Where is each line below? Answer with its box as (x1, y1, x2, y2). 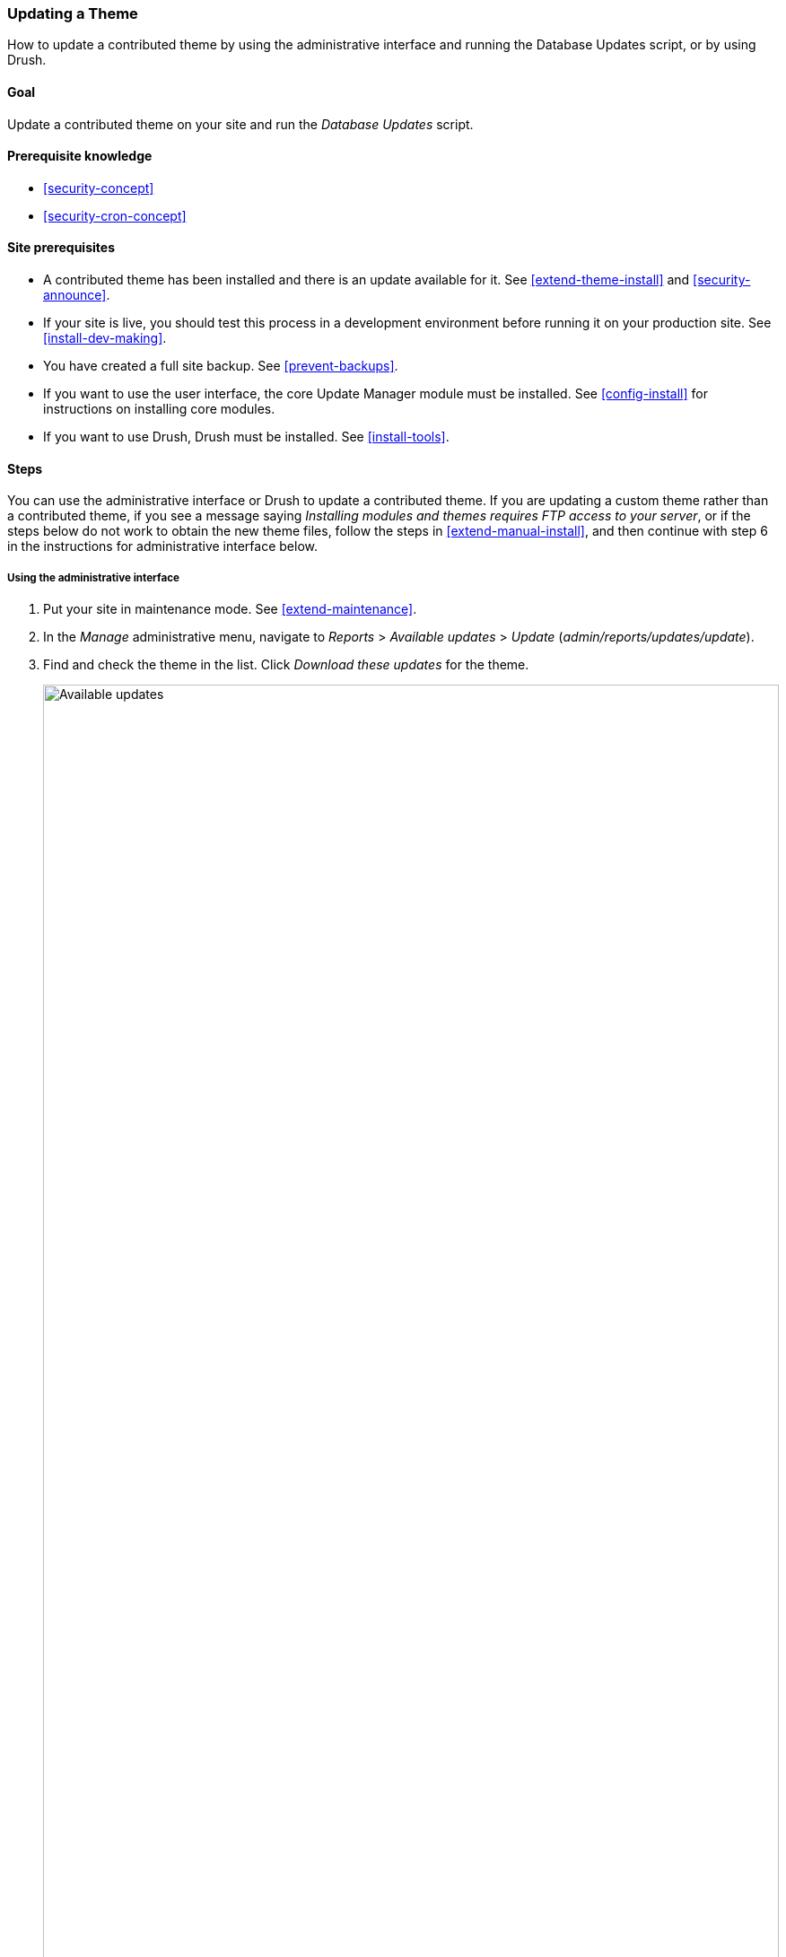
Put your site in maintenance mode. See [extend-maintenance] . (43, 601, 417, 617)
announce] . (43, 287, 110, 303)
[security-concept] (43, 179, 154, 196)
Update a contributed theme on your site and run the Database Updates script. (7, 116, 474, 132)
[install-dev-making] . (43, 330, 167, 346)
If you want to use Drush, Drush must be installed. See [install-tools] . (43, 429, 450, 445)
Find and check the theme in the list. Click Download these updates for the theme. (43, 657, 529, 673)
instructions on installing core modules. (43, 401, 275, 417)
